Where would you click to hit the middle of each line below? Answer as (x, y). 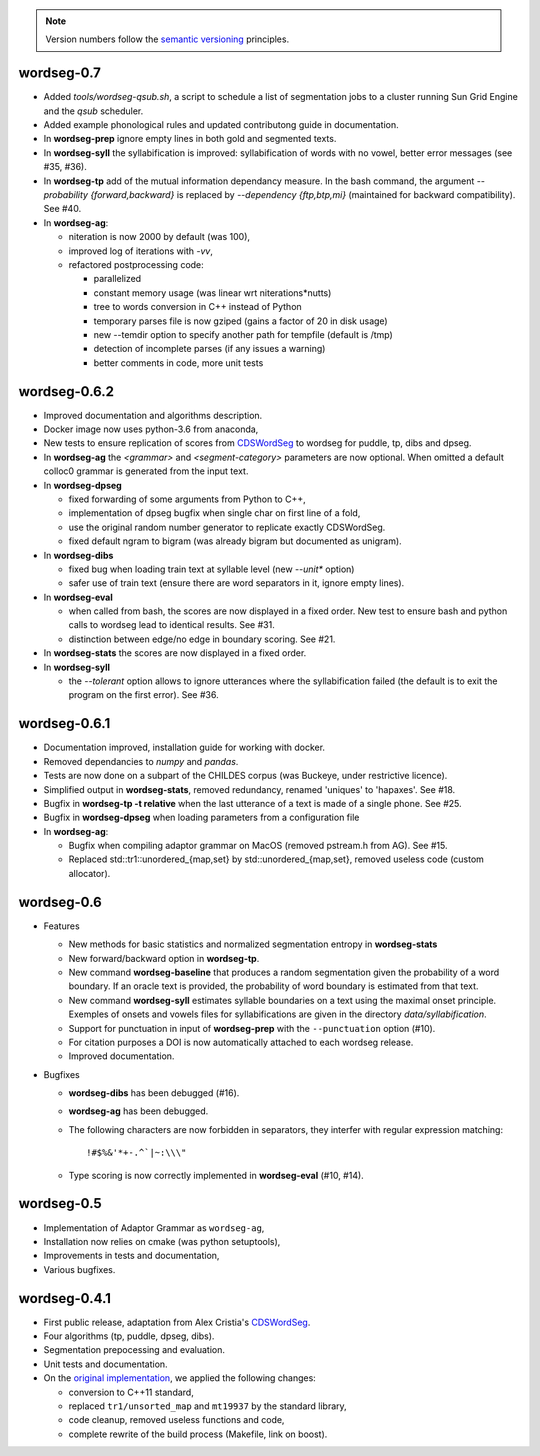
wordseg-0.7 (60, 73)
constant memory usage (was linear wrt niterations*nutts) (212, 292)
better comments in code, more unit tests (178, 362)
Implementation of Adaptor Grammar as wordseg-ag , (154, 1227)
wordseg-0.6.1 (64, 723)
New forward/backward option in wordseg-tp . (164, 958)
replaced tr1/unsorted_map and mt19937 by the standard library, (207, 1406)
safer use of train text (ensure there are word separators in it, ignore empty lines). (236, 583)
